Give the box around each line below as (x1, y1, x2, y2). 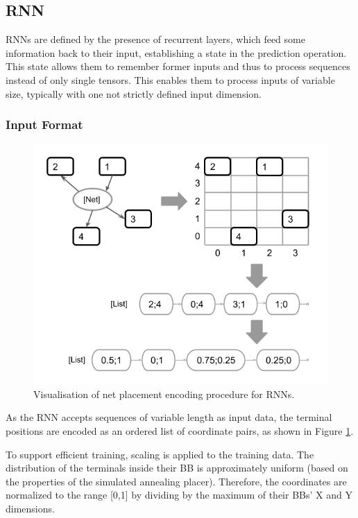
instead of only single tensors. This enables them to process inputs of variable (6, 72, 335, 87)
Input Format (6, 116, 83, 133)
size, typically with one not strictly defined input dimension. (6, 86, 262, 101)
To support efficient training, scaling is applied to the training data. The (6, 447, 314, 461)
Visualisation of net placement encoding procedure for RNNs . (33, 386, 295, 401)
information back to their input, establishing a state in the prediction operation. (6, 45, 347, 60)
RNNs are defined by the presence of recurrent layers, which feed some (6, 32, 305, 46)
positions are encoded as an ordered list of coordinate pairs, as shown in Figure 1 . (6, 423, 354, 438)
